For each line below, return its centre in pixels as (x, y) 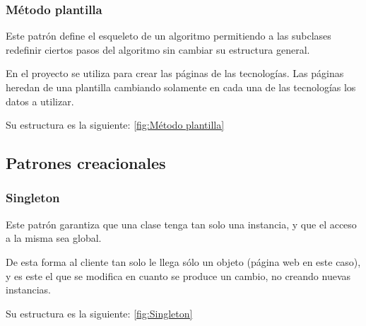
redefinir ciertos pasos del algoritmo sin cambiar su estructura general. (158, 49)
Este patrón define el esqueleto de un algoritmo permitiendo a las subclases (169, 36)
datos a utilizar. (40, 101)
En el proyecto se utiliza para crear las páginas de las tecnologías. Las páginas (175, 73)
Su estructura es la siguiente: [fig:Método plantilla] (115, 125)
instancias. (28, 290)
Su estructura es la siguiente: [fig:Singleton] (99, 313)
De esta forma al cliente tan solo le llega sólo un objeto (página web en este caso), (183, 261)
